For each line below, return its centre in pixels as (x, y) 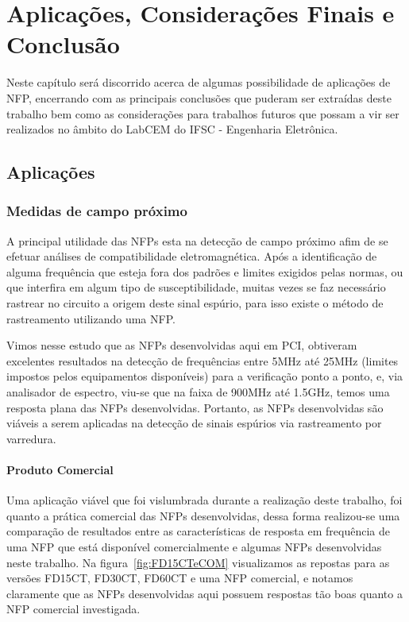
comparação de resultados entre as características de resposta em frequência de (198, 531)
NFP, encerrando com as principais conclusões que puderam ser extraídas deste (199, 97)
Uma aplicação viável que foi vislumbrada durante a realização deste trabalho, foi (204, 500)
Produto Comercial (60, 469)
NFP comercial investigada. (73, 609)
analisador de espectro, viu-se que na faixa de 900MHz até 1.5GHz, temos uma (198, 392)
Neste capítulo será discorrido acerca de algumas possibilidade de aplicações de (199, 82)
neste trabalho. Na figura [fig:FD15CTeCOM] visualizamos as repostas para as (198, 562)
